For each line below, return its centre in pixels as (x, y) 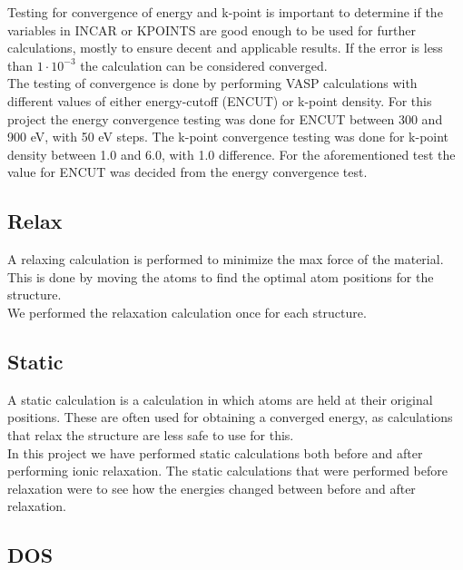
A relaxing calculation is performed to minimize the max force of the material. (226, 259)
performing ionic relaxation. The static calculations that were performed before (227, 471)
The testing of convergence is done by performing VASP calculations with (212, 83)
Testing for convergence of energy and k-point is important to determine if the (225, 12)
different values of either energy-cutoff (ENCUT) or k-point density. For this (220, 100)
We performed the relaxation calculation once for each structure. (187, 312)
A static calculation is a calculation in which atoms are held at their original (220, 399)
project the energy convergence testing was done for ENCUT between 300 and (225, 118)
